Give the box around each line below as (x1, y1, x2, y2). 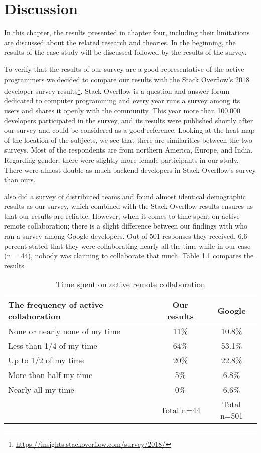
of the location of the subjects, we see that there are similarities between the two (4, 134, 252, 145)
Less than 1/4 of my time (8, 340, 97, 352)
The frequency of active (8, 298, 103, 311)
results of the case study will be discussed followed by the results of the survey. (4, 47, 247, 57)
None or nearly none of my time (8, 325, 120, 337)
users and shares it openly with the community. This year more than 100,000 (4, 105, 241, 115)
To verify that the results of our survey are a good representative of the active (4, 63, 244, 74)
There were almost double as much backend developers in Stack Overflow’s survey (4, 164, 256, 175)
